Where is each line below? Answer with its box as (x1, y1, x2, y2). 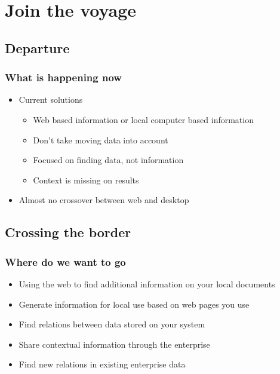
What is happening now (5, 70, 122, 85)
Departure (5, 38, 70, 57)
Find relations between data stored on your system (19, 318, 205, 330)
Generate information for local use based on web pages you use (19, 298, 250, 310)
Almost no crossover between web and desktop (19, 194, 189, 206)
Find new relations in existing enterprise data (19, 358, 186, 370)
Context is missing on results (33, 173, 139, 186)
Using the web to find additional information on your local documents (19, 277, 275, 290)
